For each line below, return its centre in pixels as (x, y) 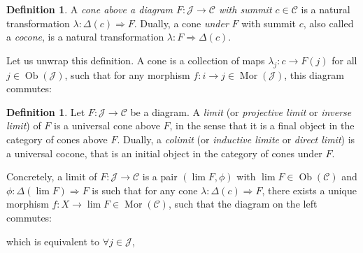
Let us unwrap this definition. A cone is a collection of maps (136, 60)
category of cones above (57, 139)
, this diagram (314, 74)
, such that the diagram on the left (243, 204)
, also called (328, 23)
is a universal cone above (107, 125)
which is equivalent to (53, 241)
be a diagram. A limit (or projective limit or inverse (241, 111)
